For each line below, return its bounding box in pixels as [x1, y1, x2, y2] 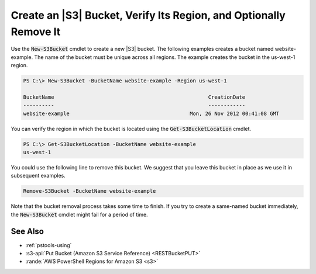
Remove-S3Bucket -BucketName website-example [23, 188, 156, 195]
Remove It [11, 25, 61, 38]
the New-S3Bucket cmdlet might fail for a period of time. [11, 211, 149, 218]
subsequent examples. [11, 172, 66, 179]
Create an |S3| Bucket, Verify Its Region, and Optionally [11, 9, 286, 22]
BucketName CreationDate [23, 93, 246, 100]
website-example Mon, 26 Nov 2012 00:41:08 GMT [23, 110, 280, 117]
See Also [11, 226, 44, 236]
